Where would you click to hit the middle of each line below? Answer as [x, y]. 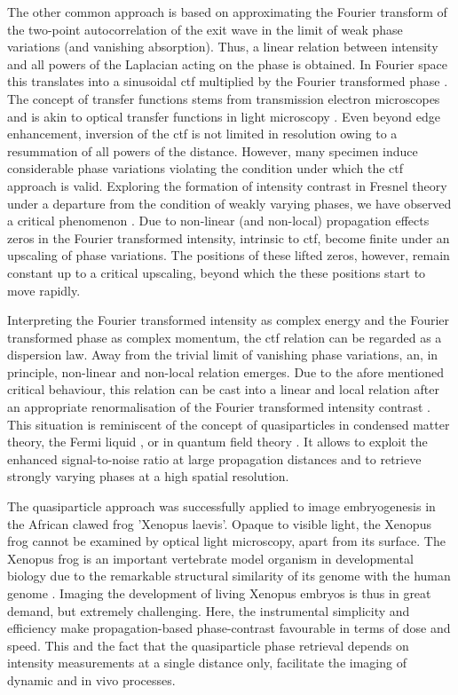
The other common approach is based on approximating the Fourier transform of [227, 12]
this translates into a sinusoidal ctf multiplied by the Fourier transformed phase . [228, 81]
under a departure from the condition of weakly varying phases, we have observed [229, 203]
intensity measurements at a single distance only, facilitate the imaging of [207, 663]
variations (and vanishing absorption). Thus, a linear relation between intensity [223, 47]
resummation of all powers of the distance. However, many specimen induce [213, 150]
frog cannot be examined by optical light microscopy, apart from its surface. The [226, 541]
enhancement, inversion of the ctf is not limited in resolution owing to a [202, 134]
